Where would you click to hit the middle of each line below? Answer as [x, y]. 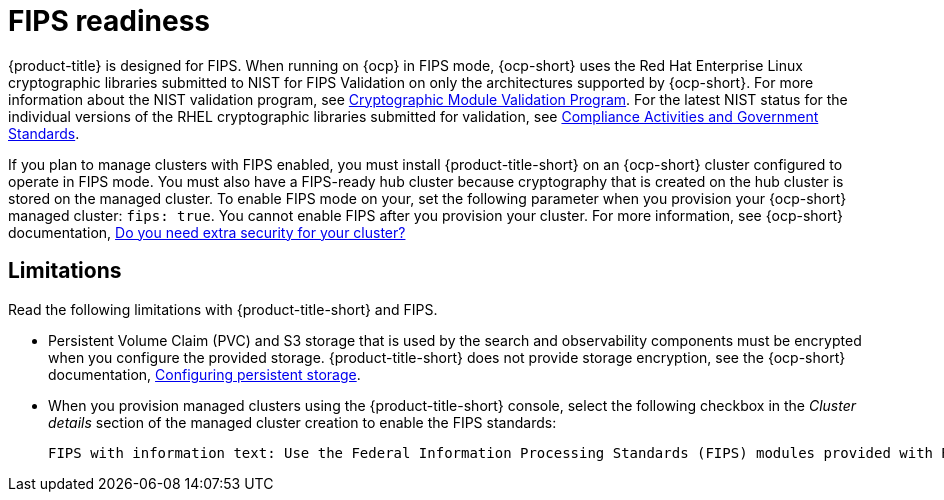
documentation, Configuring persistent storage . [204, 374]
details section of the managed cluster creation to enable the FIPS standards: [302, 422]
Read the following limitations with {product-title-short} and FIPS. [223, 309]
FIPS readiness [109, 21]
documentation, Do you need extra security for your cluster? [207, 232]
